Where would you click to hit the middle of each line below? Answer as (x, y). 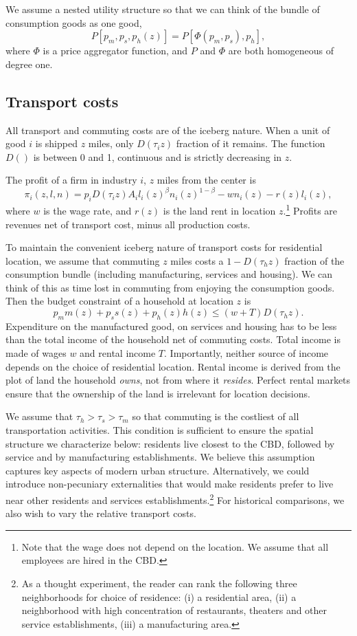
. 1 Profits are (310, 209)
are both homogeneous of (281, 51)
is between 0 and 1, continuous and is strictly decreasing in (158, 156)
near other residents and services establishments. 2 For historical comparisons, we (175, 498)
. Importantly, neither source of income (246, 353)
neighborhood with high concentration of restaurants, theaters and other (174, 610)
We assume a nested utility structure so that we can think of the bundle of (163, 9)
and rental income (118, 353)
